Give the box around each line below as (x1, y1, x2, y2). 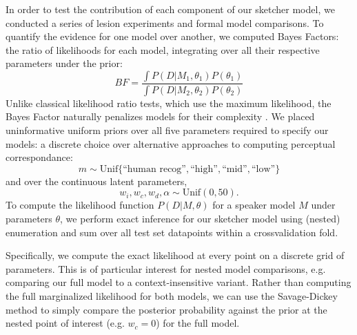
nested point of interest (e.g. (6, 316, 125, 330)
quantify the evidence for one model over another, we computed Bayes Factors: (6, 29, 339, 44)
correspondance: (6, 150, 73, 164)
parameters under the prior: (6, 56, 123, 70)
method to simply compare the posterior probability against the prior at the (6, 302, 327, 316)
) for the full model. (156, 316, 240, 330)
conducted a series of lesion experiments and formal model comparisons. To (6, 15, 324, 30)
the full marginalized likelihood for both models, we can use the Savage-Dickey (6, 288, 338, 303)
